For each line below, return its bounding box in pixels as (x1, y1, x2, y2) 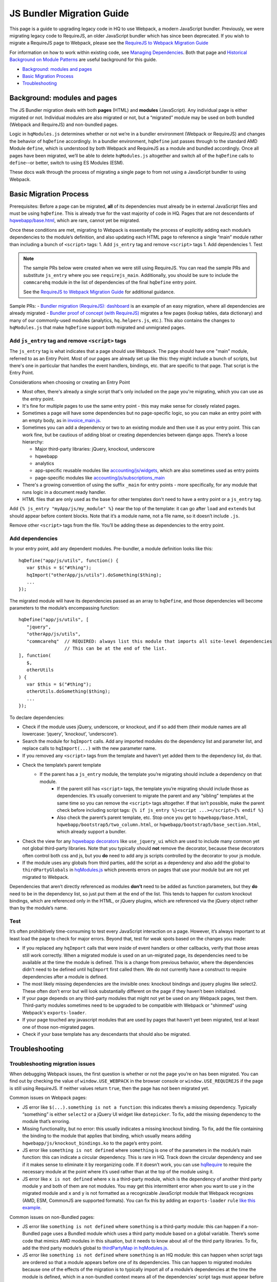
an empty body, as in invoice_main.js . (22, 417, 101, 423)
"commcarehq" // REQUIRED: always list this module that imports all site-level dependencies (26, 638, 272, 644)
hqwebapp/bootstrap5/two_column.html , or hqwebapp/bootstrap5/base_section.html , (57, 822, 261, 828)
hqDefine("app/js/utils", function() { (18, 557, 119, 564)
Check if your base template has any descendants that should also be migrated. (22, 1031, 191, 1037)
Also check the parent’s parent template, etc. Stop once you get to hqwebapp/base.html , (57, 814, 248, 820)
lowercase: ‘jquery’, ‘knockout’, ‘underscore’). (22, 731, 118, 737)
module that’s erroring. (22, 1118, 70, 1125)
